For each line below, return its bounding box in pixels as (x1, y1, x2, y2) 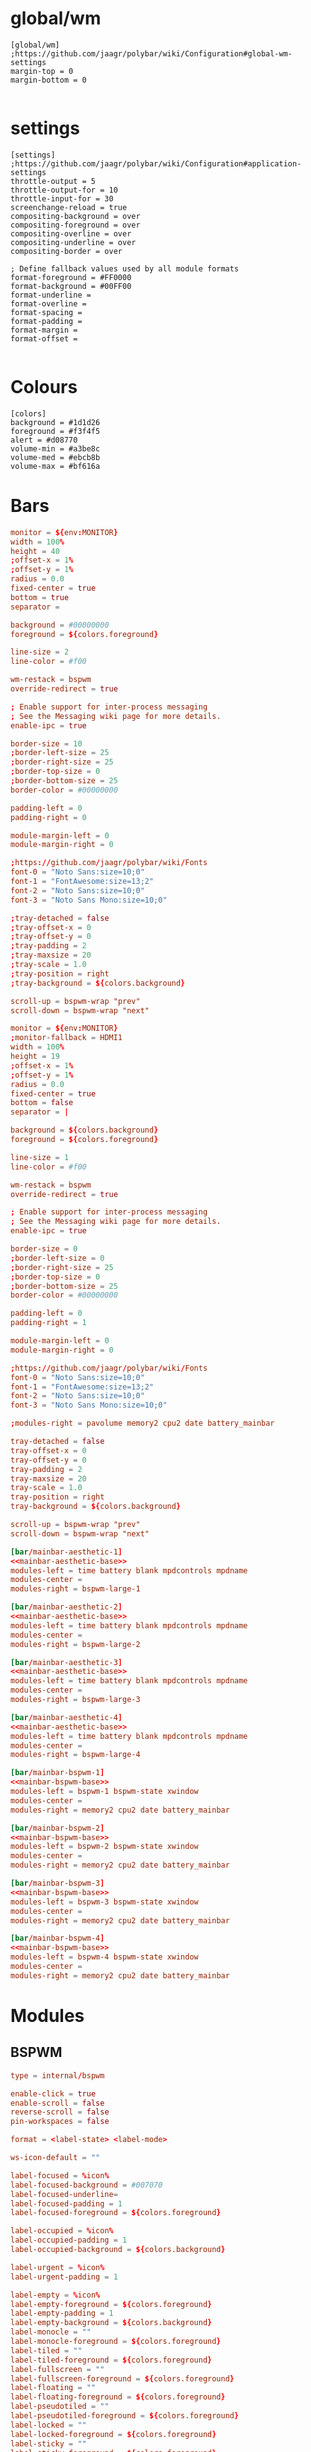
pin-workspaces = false (10, 2117, 110, 2127)
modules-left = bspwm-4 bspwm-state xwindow (10, 1952, 199, 1962)
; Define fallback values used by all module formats (10, 263, 240, 274)
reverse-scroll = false (10, 2107, 110, 2117)
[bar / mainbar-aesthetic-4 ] (10, 1712, 123, 1722)
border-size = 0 (10, 1244, 78, 1254)
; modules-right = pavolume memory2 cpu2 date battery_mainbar (10, 1418, 275, 1429)
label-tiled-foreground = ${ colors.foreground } (10, 2355, 213, 2365)
